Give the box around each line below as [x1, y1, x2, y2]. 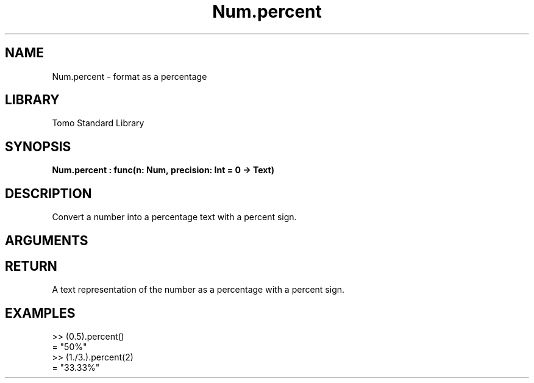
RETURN [5, 258, 57, 274]
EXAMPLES [5, 305, 76, 321]
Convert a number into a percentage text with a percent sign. [52, 212, 297, 223]
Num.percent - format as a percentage [52, 71, 207, 82]
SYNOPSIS [5, 138, 71, 154]
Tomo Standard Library [52, 118, 144, 129]
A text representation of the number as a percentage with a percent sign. [52, 284, 345, 295]
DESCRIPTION [5, 185, 92, 201]
